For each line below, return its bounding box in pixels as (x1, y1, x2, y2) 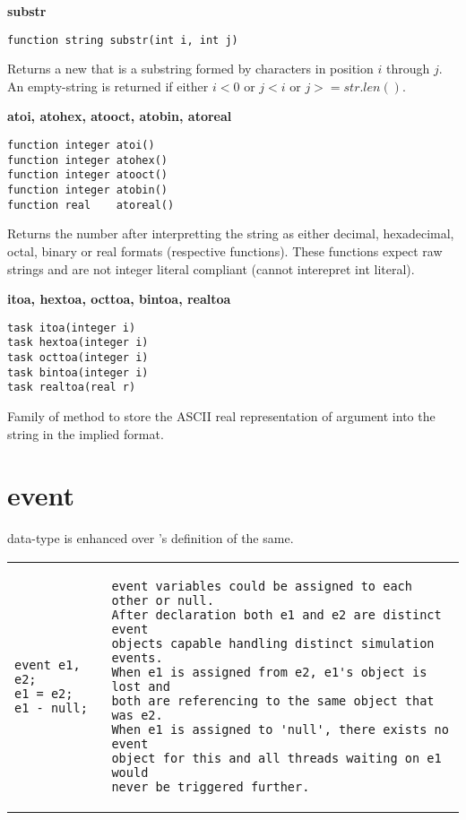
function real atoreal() (7, 198, 175, 211)
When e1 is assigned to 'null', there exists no (111, 721, 449, 737)
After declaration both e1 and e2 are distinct (111, 607, 442, 622)
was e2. (111, 707, 163, 722)
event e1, (14, 657, 81, 672)
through (385, 59, 430, 78)
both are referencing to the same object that (111, 693, 435, 708)
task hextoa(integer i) (7, 336, 149, 350)
